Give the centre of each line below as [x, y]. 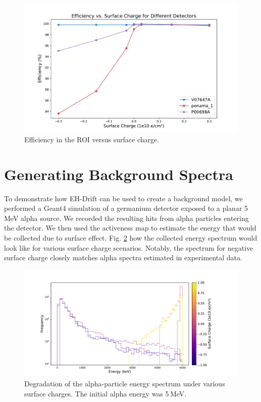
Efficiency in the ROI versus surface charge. [92, 139]
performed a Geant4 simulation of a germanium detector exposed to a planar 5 [126, 208]
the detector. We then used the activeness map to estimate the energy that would [130, 228]
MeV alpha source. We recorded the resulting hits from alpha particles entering [126, 218]
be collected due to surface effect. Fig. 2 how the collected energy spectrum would [131, 237]
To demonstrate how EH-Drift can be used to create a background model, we [123, 198]
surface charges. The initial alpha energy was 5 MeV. [106, 393]
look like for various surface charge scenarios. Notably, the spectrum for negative [129, 247]
